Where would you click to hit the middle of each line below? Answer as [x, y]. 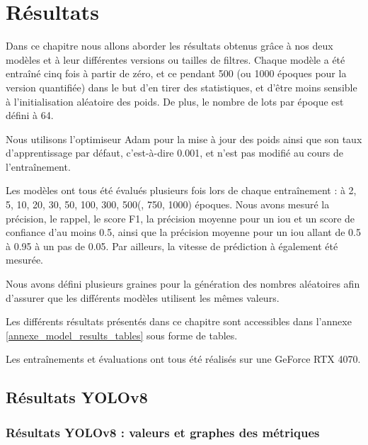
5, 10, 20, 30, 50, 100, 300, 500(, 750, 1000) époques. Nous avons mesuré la [168, 204]
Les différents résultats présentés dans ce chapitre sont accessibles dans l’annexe [179, 321]
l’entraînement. [38, 166]
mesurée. [24, 260]
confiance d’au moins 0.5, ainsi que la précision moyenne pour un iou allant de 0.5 [184, 232]
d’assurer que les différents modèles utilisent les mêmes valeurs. [143, 297]
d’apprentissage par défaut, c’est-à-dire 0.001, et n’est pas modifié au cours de [174, 153]
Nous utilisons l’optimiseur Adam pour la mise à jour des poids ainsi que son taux [184, 139]
